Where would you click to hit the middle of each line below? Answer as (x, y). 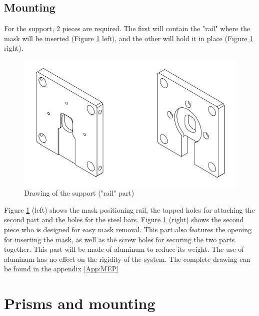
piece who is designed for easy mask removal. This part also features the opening (128, 229)
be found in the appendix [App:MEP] (61, 269)
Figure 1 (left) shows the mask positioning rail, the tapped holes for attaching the (129, 209)
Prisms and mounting (80, 303)
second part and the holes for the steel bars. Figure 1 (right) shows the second (124, 219)
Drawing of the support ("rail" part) (79, 193)
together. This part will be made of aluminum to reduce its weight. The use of (124, 249)
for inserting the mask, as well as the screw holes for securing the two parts (119, 239)
